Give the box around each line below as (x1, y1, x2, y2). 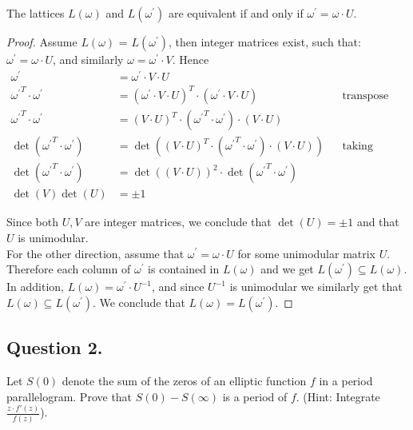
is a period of (222, 388, 288, 404)
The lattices (6, 5, 65, 21)
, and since (152, 278, 205, 295)
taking (342, 141, 373, 153)
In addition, (6, 278, 64, 295)
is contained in (148, 261, 220, 277)
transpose (342, 90, 389, 102)
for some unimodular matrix (237, 245, 376, 261)
